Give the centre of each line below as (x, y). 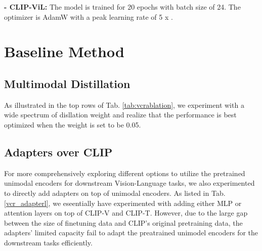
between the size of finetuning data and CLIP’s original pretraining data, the (123, 222)
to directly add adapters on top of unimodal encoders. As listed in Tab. (115, 193)
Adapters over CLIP (58, 152)
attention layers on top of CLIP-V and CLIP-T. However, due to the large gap (126, 213)
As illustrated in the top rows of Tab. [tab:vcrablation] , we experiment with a (124, 104)
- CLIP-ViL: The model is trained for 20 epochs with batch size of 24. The (122, 7)
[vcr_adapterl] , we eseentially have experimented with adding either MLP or (123, 203)
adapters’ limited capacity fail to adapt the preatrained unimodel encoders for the (131, 233)
